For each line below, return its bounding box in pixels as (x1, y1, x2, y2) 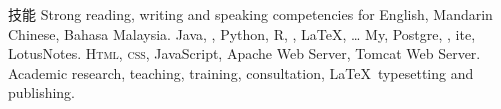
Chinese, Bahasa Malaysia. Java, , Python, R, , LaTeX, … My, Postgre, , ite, (8, 23, 476, 44)
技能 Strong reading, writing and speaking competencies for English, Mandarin (8, 4, 493, 24)
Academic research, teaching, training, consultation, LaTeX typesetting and (8, 62, 474, 83)
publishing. (8, 82, 76, 103)
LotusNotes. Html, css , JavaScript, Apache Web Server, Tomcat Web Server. (8, 43, 481, 64)
